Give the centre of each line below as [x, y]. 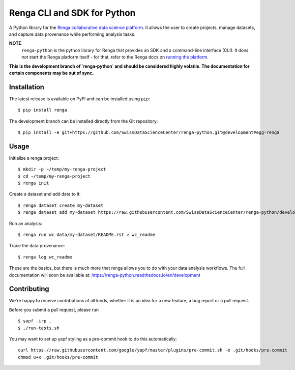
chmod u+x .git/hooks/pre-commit [58, 357]
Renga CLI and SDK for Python [72, 13]
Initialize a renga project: [34, 158]
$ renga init [33, 183]
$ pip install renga [43, 110]
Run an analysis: [26, 223]
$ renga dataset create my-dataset [61, 205]
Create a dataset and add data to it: [45, 194]
